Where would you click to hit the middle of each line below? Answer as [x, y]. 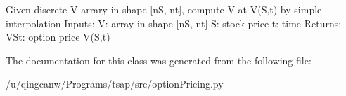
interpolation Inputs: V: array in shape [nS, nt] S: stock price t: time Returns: [174, 23]
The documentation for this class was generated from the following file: [159, 60]
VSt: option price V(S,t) [58, 37]
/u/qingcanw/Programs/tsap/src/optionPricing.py [115, 84]
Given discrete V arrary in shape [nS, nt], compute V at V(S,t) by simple [164, 9]
